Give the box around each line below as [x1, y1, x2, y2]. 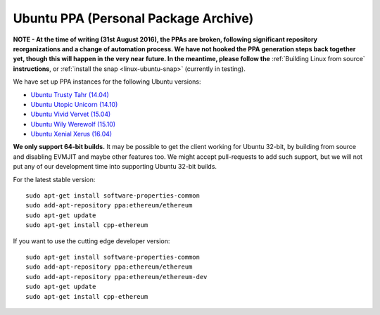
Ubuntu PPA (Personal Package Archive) [13, 11, 254, 26]
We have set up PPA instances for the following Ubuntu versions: [13, 77, 201, 86]
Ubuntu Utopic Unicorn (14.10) [30, 100, 118, 108]
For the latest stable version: [13, 175, 96, 184]
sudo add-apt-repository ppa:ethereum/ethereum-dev [25, 273, 208, 281]
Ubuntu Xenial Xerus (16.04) [30, 130, 113, 139]
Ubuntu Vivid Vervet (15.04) [30, 110, 111, 119]
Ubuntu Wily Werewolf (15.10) [30, 120, 116, 128]
